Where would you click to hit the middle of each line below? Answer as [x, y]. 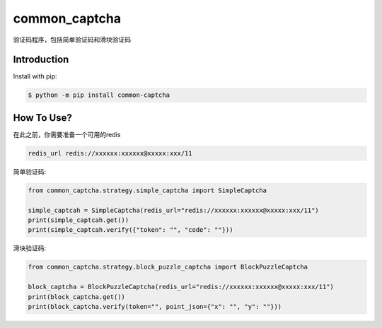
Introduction [41, 60]
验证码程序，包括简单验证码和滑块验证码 [72, 40]
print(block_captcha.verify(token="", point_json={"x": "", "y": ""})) [155, 306]
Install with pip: [35, 76]
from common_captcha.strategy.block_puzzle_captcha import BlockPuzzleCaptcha [168, 267]
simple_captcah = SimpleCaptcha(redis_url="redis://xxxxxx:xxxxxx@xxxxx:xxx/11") [174, 210]
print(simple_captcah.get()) [79, 220]
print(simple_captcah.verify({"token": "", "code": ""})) [131, 230]
